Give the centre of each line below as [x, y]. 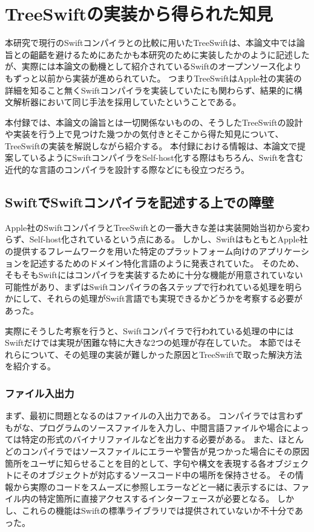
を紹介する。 [30, 366]
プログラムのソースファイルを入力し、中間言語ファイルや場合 [161, 427]
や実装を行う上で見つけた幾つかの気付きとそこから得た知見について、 [144, 134]
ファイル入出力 [40, 393]
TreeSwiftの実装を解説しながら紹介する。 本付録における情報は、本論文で [151, 145]
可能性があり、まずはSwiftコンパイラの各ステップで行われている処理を [145, 286]
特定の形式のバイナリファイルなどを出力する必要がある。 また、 [150, 439]
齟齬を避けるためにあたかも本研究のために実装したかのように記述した [170, 54]
